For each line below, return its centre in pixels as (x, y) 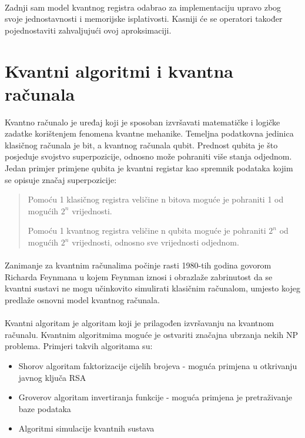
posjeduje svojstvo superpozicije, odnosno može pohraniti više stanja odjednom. (148, 156)
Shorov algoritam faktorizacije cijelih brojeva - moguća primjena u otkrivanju (158, 365)
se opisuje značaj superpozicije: (61, 179)
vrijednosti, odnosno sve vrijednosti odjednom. (155, 242)
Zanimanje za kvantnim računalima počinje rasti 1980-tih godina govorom (138, 265)
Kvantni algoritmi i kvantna (119, 70)
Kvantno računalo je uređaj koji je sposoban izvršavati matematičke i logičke (143, 122)
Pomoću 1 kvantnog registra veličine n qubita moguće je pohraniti (147, 230)
